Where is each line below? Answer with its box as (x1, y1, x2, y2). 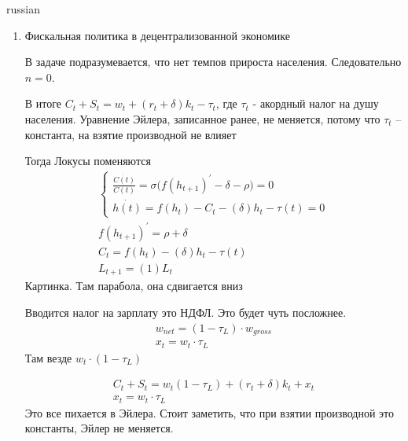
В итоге (24, 95, 61, 112)
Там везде (24, 349, 72, 366)
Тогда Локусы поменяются (24, 153, 151, 169)
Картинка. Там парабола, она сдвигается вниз (24, 277, 243, 294)
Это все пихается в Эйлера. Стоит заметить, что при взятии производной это (24, 404, 395, 421)
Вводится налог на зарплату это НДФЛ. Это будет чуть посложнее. (24, 304, 347, 321)
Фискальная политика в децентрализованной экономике (24, 27, 291, 43)
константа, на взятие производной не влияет (24, 126, 237, 142)
